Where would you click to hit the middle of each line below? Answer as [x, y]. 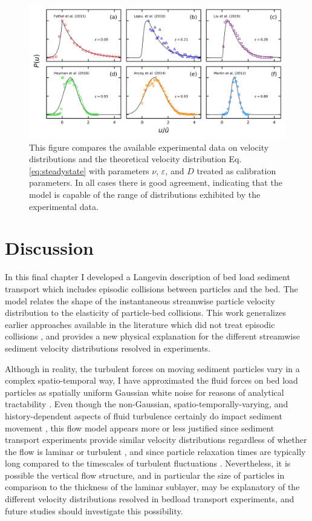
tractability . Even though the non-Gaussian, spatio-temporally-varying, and [147, 404]
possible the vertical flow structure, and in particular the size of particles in [145, 475]
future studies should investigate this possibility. [94, 510]
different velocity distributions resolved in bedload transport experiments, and [150, 499]
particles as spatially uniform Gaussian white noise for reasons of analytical [145, 392]
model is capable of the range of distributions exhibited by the [145, 195]
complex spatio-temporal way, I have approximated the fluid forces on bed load [151, 380]
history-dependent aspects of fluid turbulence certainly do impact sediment [144, 415]
